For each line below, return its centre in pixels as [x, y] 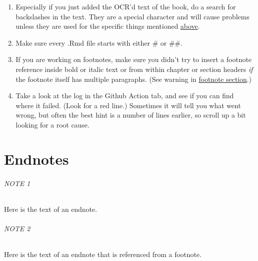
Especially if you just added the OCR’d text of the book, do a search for [126, 6]
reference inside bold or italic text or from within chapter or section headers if [134, 69]
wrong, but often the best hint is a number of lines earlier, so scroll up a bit [131, 115]
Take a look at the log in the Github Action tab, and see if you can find [125, 96]
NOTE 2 [17, 228]
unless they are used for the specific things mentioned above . [108, 26]
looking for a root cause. [52, 124]
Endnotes [36, 159]
